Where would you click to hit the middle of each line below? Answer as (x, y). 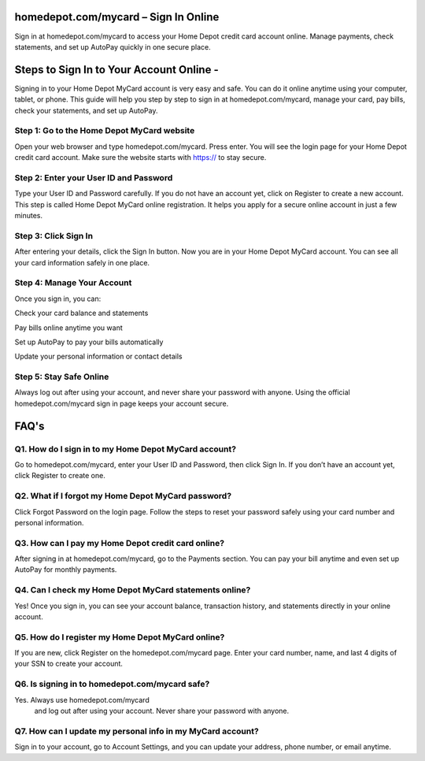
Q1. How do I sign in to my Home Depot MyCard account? (125, 449)
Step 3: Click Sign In (54, 236)
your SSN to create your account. (69, 664)
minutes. (29, 216)
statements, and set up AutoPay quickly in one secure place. (113, 46)
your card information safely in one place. (82, 262)
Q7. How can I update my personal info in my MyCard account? (137, 731)
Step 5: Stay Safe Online (62, 377)
